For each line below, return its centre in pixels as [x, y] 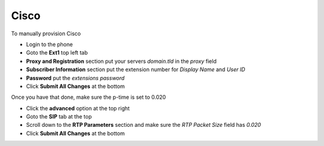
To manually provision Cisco [46, 34]
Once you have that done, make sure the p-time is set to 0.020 [88, 97]
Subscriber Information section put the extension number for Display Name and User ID [136, 69]
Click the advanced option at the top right [78, 108]
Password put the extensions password [75, 78]
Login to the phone [49, 44]
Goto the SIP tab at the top [59, 117]
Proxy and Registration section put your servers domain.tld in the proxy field [121, 61]
